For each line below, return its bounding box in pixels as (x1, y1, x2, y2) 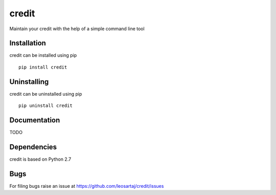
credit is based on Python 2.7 (9, 156, 72, 162)
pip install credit (18, 64, 67, 70)
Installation (9, 39, 46, 48)
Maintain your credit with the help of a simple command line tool (9, 26, 145, 32)
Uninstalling (9, 77, 49, 86)
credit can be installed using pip (9, 52, 77, 58)
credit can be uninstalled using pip (9, 91, 82, 97)
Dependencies (9, 142, 57, 151)
